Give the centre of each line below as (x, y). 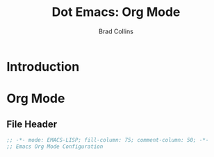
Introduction (43, 66)
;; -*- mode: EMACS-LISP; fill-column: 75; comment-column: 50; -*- (108, 140)
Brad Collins (116, 31)
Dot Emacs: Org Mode (116, 12)
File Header (32, 124)
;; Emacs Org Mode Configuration (55, 147)
